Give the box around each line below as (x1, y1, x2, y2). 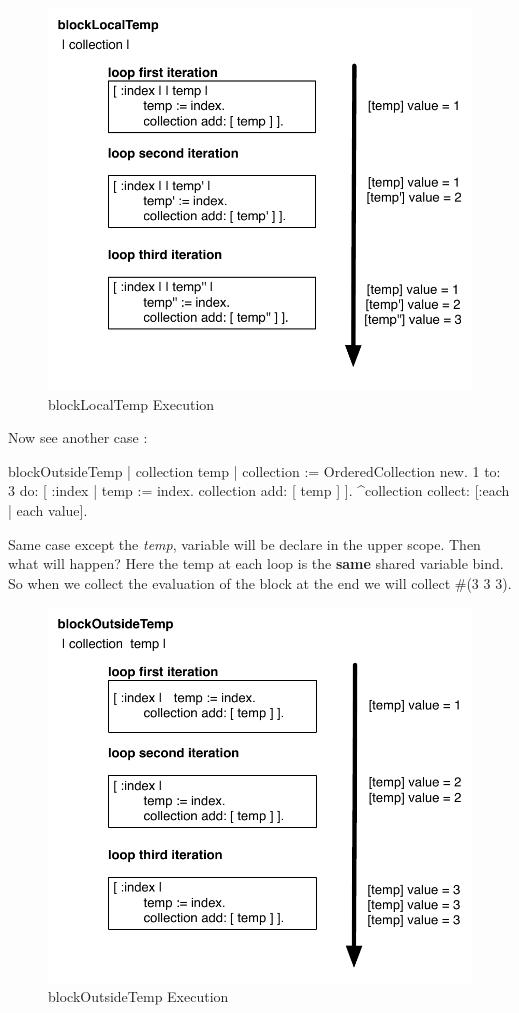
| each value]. (8, 500, 88, 521)
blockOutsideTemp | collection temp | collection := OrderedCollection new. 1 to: (8, 460, 501, 481)
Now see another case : (8, 427, 148, 448)
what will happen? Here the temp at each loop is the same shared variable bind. (8, 553, 504, 574)
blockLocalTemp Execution (48, 393, 215, 414)
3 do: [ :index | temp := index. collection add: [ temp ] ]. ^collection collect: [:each (8, 480, 510, 501)
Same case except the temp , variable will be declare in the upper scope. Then (8, 533, 481, 554)
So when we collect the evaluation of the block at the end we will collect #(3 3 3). (8, 572, 512, 593)
